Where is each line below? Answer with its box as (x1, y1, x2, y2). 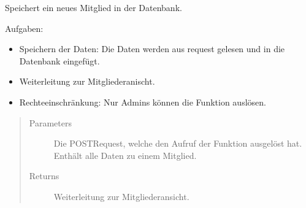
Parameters (29, 116, 72, 129)
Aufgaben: (5, 21, 44, 34)
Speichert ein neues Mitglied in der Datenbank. (5, 1, 182, 13)
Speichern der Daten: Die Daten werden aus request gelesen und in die (19, 42, 285, 55)
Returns (29, 169, 59, 182)
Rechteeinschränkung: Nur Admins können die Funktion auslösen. (19, 95, 266, 108)
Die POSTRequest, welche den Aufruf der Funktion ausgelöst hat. (53, 137, 302, 150)
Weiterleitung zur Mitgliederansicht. (53, 190, 189, 202)
